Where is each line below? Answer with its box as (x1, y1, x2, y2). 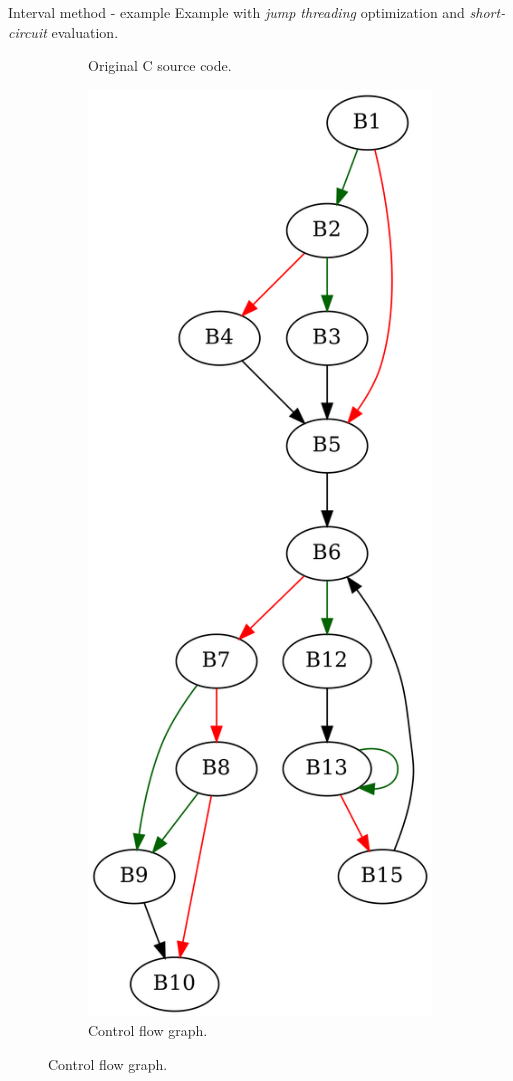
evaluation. (51, 21, 119, 42)
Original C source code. (88, 55, 232, 76)
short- (469, 2, 506, 22)
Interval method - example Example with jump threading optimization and (8, 2, 465, 22)
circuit (8, 21, 47, 42)
